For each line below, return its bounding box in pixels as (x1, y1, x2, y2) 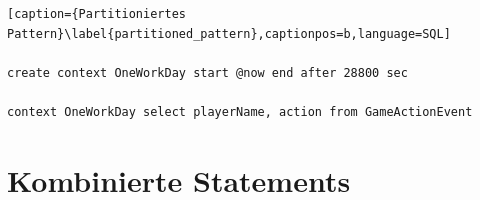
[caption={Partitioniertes (7, 7, 186, 21)
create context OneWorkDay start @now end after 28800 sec (7, 65, 408, 80)
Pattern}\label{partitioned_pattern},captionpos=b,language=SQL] (7, 26, 451, 41)
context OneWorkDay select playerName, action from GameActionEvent (7, 104, 473, 119)
